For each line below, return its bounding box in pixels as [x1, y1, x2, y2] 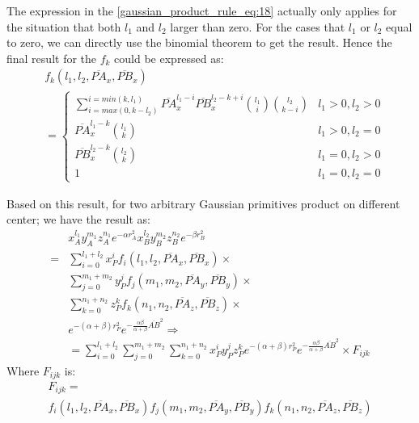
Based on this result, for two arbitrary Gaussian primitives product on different [6, 195, 400, 211]
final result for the [6, 49, 97, 66]
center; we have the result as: [6, 211, 150, 228]
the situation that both [6, 18, 121, 35]
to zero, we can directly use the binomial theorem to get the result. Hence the [6, 34, 392, 51]
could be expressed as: [114, 49, 224, 66]
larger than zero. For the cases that [170, 18, 345, 35]
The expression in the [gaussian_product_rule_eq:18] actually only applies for [6, 2, 397, 19]
